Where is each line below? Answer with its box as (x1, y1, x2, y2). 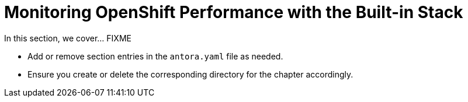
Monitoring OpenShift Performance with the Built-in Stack (4, 2, 463, 22)
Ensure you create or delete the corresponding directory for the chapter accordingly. (27, 69, 353, 79)
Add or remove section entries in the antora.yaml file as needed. (27, 51, 283, 61)
